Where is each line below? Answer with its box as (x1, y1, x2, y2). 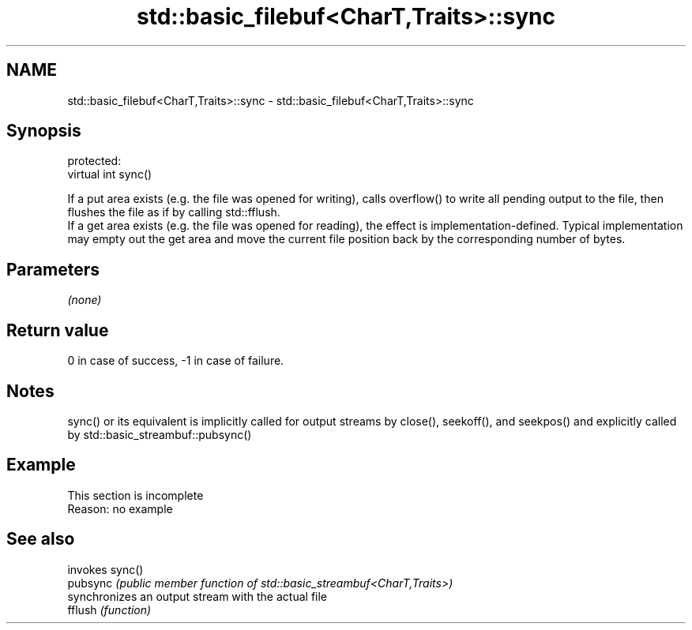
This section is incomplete (67, 488, 204, 502)
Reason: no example (67, 501, 173, 516)
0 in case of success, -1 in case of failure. (67, 354, 284, 368)
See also (6, 529, 75, 549)
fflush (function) (67, 602, 152, 617)
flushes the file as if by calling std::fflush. (67, 205, 280, 219)
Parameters (6, 259, 100, 279)
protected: (67, 154, 122, 168)
